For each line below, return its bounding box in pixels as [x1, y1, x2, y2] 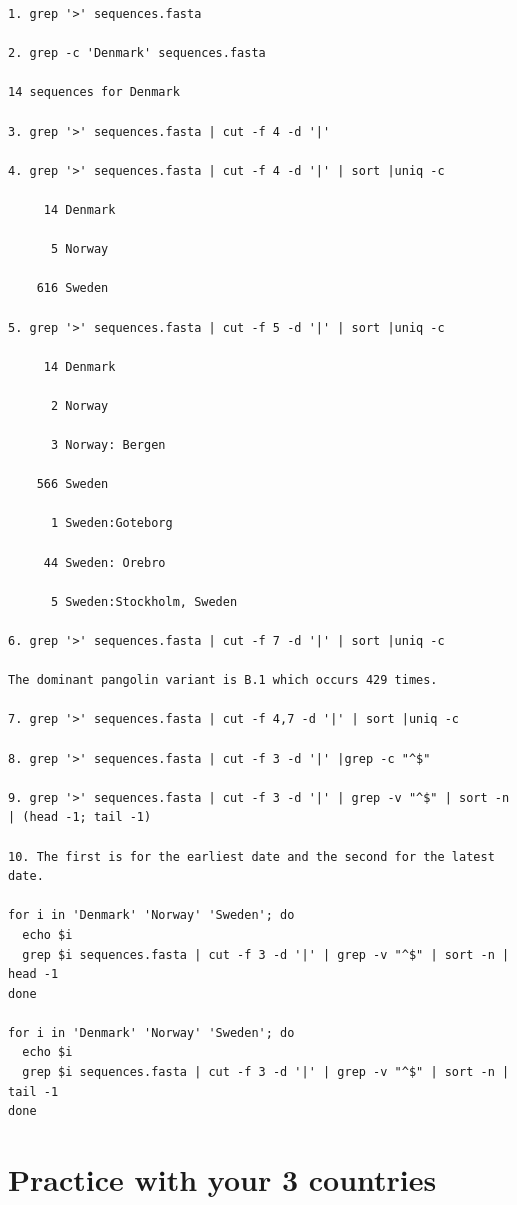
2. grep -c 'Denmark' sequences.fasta [8, 46, 266, 61]
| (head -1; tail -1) [8, 810, 152, 825]
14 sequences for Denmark [8, 85, 180, 100]
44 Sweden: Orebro [43, 555, 166, 570]
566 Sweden [36, 477, 109, 492]
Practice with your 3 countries [8, 1159, 437, 1200]
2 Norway [50, 398, 109, 413]
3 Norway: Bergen [50, 438, 166, 453]
